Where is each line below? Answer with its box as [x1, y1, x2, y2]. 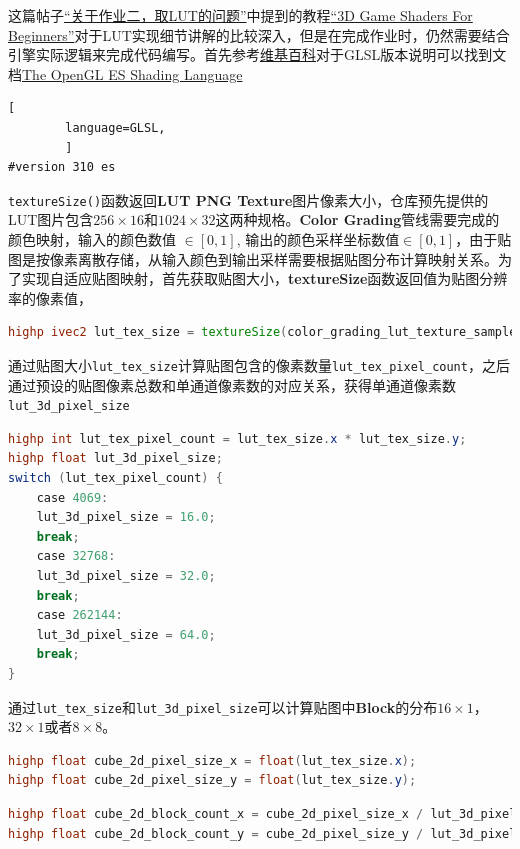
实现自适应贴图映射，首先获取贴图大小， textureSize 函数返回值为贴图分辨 [21, 268, 508, 289]
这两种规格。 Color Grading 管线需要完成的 [215, 209, 500, 230]
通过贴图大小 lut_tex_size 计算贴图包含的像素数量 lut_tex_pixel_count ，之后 [8, 354, 510, 375]
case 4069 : [36, 490, 109, 505]
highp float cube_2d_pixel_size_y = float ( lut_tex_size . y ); [8, 773, 417, 788]
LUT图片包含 [8, 209, 94, 230]
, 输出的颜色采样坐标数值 [236, 229, 400, 249]
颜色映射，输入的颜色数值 [8, 229, 176, 249]
